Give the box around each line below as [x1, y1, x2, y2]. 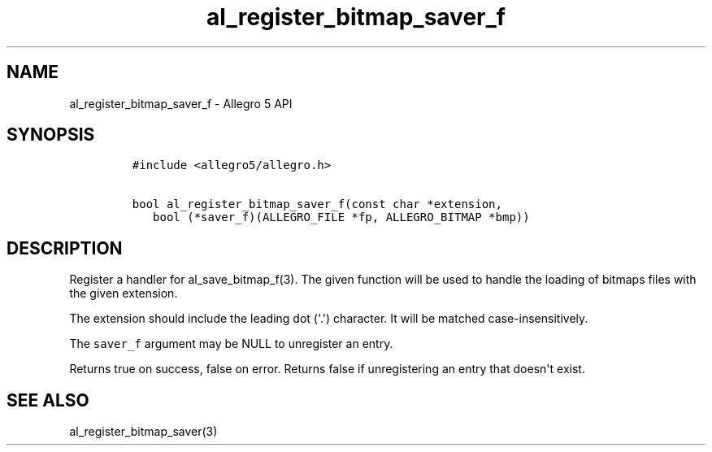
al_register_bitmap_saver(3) [69, 424, 218, 439]
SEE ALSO [7, 389, 89, 411]
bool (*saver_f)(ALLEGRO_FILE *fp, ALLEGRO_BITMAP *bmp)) [153, 211, 530, 224]
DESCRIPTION [7, 237, 123, 259]
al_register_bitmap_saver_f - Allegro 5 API [69, 96, 293, 111]
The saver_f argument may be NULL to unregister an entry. [69, 337, 393, 351]
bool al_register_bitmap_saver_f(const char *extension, [132, 198, 502, 211]
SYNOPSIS [7, 124, 95, 146]
